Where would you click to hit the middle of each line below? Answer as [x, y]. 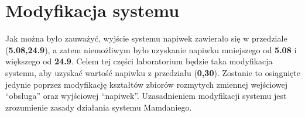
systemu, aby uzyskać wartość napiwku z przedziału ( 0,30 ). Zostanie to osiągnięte [153, 72]
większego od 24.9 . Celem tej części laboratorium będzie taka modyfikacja [139, 61]
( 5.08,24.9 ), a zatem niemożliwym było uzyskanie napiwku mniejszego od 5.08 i [151, 49]
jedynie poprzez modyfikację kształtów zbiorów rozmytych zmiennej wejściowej [147, 84]
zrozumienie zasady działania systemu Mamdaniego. [99, 107]
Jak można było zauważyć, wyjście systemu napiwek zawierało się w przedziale [146, 38]
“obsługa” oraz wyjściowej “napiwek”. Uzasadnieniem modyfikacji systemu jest [146, 96]
